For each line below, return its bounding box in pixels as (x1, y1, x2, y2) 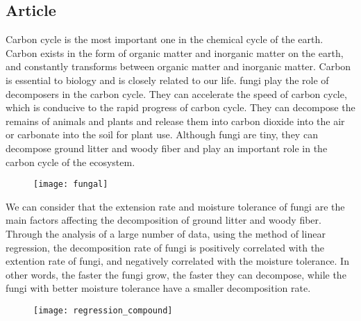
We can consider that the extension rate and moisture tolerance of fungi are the (6, 199, 345, 213)
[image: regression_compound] (33, 305, 173, 315)
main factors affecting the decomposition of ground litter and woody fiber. (6, 213, 321, 227)
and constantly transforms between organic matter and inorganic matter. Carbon (6, 59, 351, 74)
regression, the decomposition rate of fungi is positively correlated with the (6, 240, 325, 254)
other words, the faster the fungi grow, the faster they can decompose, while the (6, 267, 346, 281)
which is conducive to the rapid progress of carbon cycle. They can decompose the (6, 100, 355, 115)
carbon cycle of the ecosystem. (6, 154, 135, 169)
